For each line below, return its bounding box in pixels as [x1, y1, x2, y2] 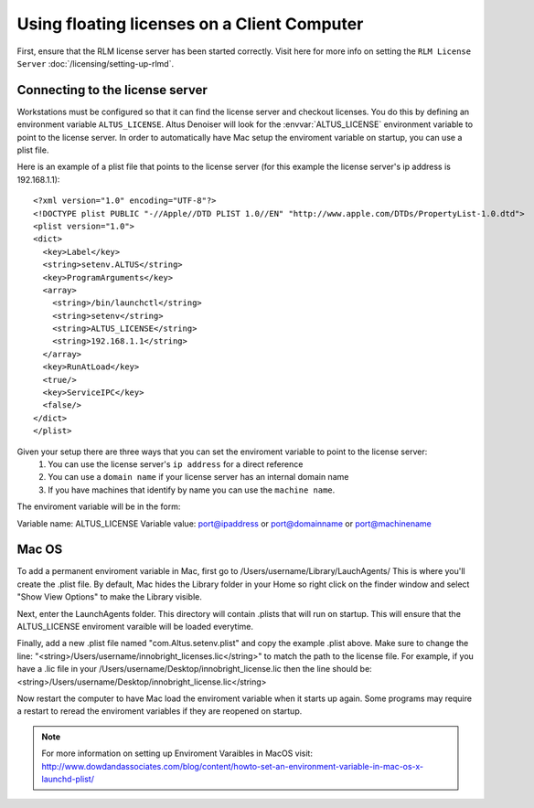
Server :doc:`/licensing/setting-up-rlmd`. [16, 58, 174, 69]
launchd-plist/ [41, 773, 95, 784]
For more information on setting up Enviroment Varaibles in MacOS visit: [41, 748, 313, 759]
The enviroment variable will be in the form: [16, 501, 181, 512]
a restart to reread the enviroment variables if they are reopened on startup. [16, 706, 303, 717]
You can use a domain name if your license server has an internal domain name [48, 472, 349, 483]
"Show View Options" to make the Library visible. [16, 591, 203, 602]
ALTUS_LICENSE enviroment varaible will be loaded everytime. [16, 622, 254, 633]
